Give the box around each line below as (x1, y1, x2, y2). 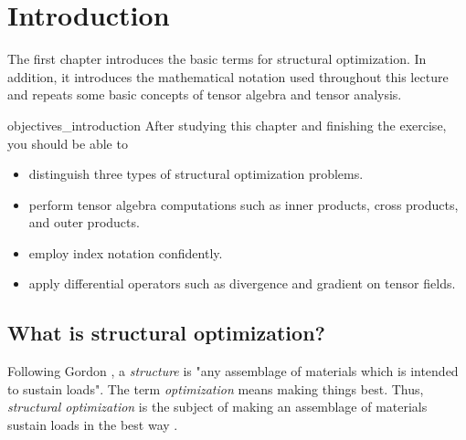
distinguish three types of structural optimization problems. (28, 164, 364, 183)
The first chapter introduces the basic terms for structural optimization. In (7, 49, 427, 68)
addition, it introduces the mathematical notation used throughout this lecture (7, 67, 449, 86)
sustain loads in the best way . (7, 415, 178, 435)
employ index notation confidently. (28, 243, 223, 262)
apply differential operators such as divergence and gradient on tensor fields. (28, 274, 456, 293)
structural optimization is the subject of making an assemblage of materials (7, 397, 428, 416)
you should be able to (7, 133, 128, 152)
